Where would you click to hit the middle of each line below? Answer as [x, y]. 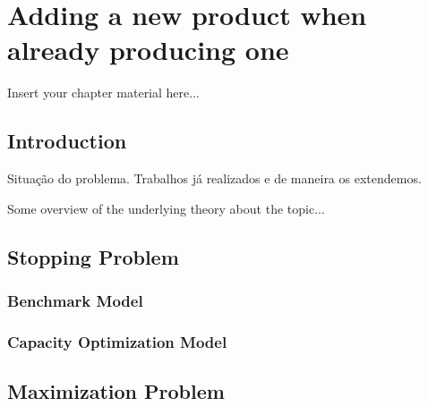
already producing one [148, 50]
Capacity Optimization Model [117, 341]
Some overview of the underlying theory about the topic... [166, 208]
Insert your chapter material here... [103, 93]
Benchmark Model [75, 300]
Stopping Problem [93, 256]
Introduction [67, 141]
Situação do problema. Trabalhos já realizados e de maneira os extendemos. [214, 178]
